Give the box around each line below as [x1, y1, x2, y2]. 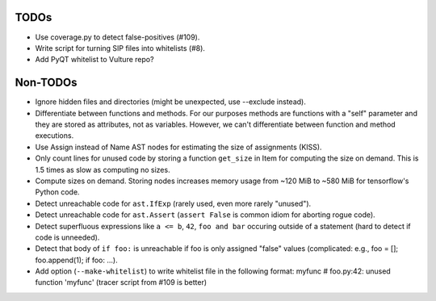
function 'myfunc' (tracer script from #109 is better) [35, 278, 208, 287]
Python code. [35, 187, 80, 197]
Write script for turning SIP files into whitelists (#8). [35, 43, 206, 52]
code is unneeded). [35, 232, 100, 242]
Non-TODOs [15, 76, 78, 90]
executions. [35, 131, 74, 140]
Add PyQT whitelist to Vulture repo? [35, 55, 154, 65]
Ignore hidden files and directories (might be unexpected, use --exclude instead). [35, 97, 306, 107]
